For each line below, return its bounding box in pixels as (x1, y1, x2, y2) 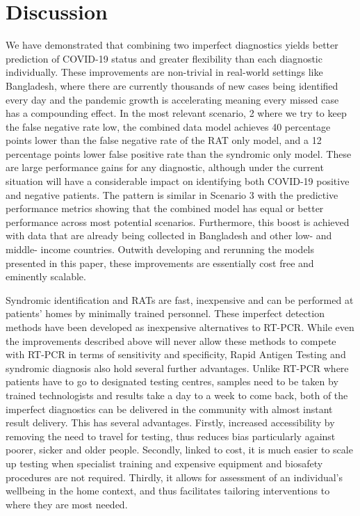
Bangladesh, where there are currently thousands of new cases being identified (6, 78, 338, 92)
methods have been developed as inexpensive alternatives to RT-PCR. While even (6, 320, 354, 334)
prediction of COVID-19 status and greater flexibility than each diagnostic (6, 51, 322, 65)
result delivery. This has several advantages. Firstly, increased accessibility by (6, 415, 335, 430)
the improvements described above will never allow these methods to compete (6, 333, 336, 348)
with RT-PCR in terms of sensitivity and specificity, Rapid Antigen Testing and (6, 347, 346, 362)
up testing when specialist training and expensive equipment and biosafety (6, 455, 323, 470)
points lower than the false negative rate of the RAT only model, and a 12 (6, 133, 322, 147)
